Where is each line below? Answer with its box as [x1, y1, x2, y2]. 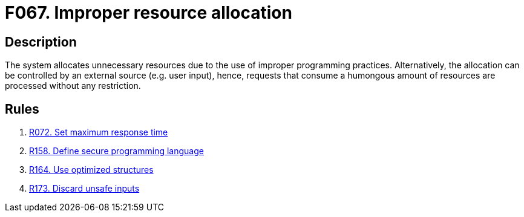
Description [5, 34, 77, 50]
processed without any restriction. [5, 80, 141, 91]
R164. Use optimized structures [29, 164, 154, 175]
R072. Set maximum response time [29, 127, 168, 138]
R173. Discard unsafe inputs [29, 183, 140, 194]
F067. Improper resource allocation [5, 2, 292, 23]
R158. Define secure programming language [29, 146, 204, 157]
